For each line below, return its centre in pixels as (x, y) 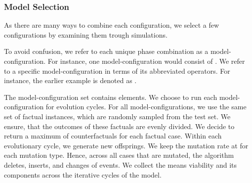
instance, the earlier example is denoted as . (70, 80)
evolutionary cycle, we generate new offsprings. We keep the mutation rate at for (126, 145)
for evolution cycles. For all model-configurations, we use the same (146, 107)
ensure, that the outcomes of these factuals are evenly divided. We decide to (119, 126)
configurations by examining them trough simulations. (86, 34)
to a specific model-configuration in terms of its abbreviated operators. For (117, 70)
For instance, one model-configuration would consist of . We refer (146, 61)
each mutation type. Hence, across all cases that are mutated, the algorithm (119, 155)
